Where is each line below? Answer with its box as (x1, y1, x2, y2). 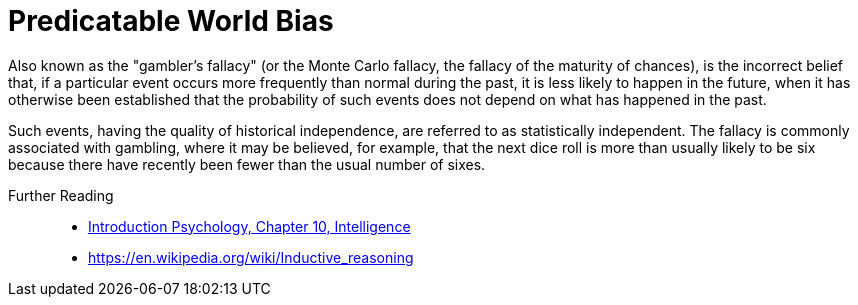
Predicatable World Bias (8, 4, 334, 38)
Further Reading (8, 186, 114, 204)
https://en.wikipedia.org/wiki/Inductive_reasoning (88, 248, 414, 266)
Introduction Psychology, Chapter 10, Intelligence (88, 217, 411, 235)
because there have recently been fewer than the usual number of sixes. (8, 155, 486, 173)
